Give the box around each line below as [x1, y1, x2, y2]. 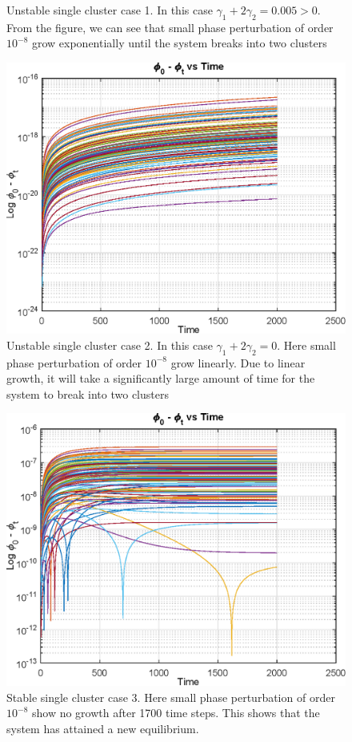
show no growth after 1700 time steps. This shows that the [31, 704, 320, 721]
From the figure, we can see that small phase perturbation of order [6, 18, 334, 35]
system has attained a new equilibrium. [6, 720, 199, 736]
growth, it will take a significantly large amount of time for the [6, 370, 315, 387]
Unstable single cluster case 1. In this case [6, 2, 213, 18]
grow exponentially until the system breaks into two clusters [31, 34, 327, 51]
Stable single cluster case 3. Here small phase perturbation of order [6, 688, 335, 705]
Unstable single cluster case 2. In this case [6, 336, 213, 353]
